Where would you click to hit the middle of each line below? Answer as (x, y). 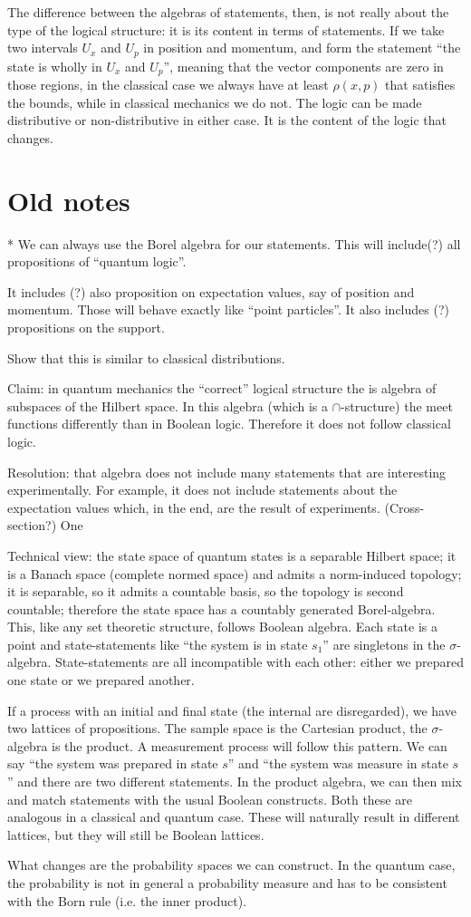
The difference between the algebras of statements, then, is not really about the (228, 12)
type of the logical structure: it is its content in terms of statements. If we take (226, 29)
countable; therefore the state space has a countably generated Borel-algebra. (221, 608)
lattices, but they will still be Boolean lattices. (136, 834)
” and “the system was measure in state (338, 763)
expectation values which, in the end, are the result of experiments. (194, 507)
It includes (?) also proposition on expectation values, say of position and (211, 291)
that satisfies (420, 85)
